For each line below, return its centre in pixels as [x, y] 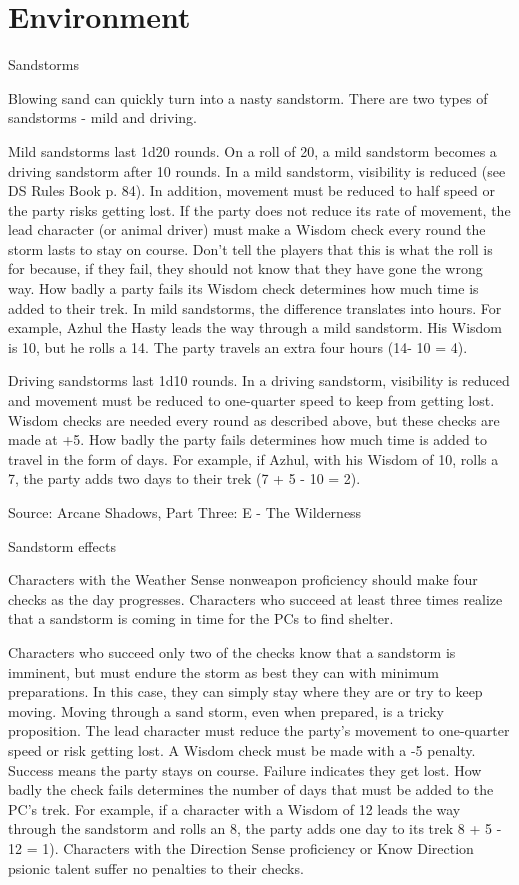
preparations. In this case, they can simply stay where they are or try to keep [245, 691]
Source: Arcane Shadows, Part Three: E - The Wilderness [185, 512]
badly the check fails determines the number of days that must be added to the [251, 789]
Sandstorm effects [62, 545]
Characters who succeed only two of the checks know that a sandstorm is [232, 651]
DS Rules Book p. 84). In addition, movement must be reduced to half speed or [251, 190]
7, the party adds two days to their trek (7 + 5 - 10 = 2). [184, 478]
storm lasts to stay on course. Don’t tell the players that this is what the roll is [250, 248]
